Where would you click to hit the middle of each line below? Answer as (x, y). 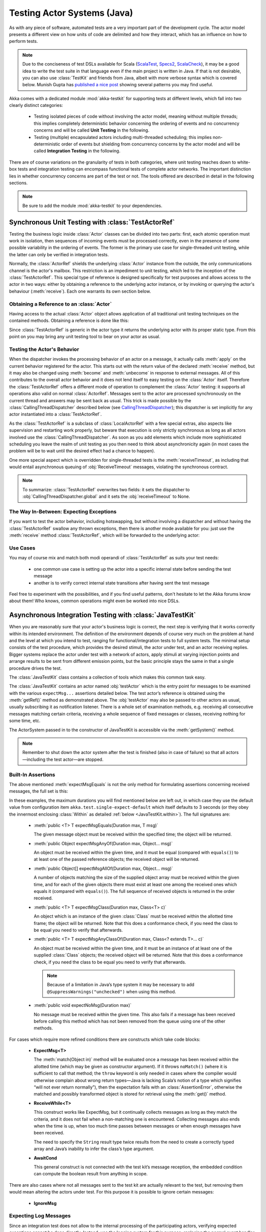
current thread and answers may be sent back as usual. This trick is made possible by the (100, 400)
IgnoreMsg (45, 1203)
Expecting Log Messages (40, 1216)
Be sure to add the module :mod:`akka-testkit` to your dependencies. (92, 205)
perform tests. (23, 41)
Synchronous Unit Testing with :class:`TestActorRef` (92, 222)
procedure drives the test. (35, 668)
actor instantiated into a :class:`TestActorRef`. (55, 414)
